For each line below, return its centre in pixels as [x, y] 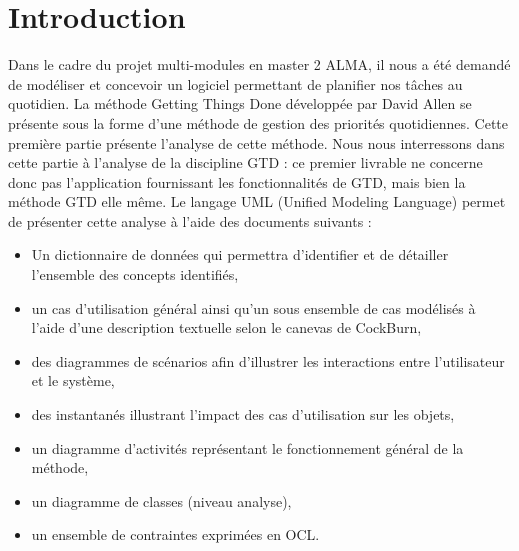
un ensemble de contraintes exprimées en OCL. [175, 534]
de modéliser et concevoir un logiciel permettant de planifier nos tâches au [235, 83]
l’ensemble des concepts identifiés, [135, 274]
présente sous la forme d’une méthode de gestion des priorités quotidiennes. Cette [258, 122]
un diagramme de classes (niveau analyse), [161, 500]
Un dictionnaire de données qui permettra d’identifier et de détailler [240, 254]
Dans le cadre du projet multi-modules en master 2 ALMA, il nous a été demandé [259, 64]
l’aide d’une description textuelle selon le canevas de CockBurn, [226, 327]
